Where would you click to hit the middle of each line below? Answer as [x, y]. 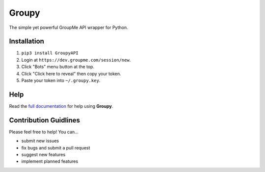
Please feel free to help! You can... [44, 132]
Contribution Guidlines [45, 120]
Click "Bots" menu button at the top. [58, 67]
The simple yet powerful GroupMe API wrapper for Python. [68, 27]
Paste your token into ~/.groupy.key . [61, 80]
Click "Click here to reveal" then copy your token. [71, 74]
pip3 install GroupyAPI [50, 53]
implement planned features [50, 161]
